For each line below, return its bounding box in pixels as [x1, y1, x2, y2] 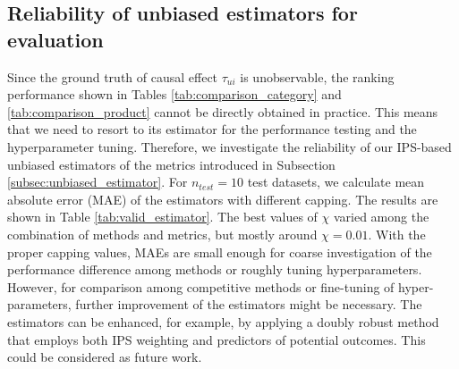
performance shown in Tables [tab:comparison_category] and [7, 85, 342, 104]
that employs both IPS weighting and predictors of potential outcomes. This [7, 330, 426, 348]
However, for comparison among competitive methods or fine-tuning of [7, 277, 395, 296]
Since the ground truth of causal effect [7, 67, 218, 86]
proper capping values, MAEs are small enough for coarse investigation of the [7, 242, 432, 261]
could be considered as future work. [7, 348, 202, 366]
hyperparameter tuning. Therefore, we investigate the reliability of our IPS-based [7, 137, 452, 155]
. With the [368, 224, 426, 243]
